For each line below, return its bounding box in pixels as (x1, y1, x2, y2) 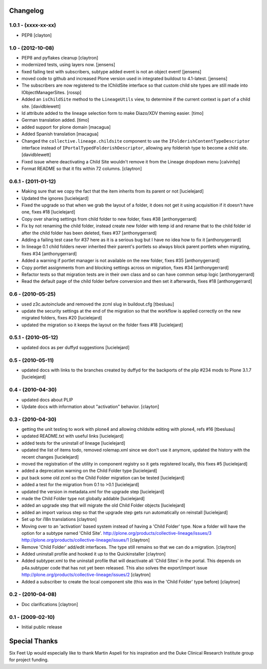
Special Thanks (9, 637, 58, 645)
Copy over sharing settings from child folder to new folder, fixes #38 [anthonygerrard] (21, 216, 197, 222)
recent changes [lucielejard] (21, 454, 79, 460)
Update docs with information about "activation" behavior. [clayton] (21, 404, 159, 410)
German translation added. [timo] (21, 117, 89, 123)
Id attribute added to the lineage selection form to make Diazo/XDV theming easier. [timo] (21, 110, 204, 116)
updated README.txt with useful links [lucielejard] (21, 433, 124, 439)
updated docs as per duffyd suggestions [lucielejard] (21, 344, 130, 350)
